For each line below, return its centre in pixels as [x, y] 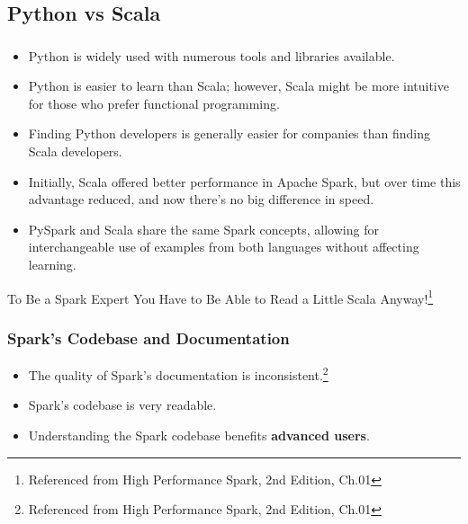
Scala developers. [75, 151]
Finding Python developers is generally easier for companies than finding [229, 133]
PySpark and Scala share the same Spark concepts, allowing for [203, 229]
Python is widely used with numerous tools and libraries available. [211, 55]
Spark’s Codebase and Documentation [148, 337]
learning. [52, 265]
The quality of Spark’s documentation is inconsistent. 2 [178, 373]
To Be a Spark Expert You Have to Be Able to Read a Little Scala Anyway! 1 [220, 297]
